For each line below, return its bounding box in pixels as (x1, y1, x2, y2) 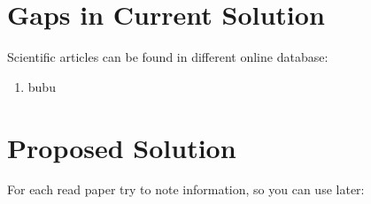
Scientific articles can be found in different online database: (7, 48, 328, 66)
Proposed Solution (7, 129, 236, 165)
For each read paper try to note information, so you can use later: (7, 180, 365, 199)
